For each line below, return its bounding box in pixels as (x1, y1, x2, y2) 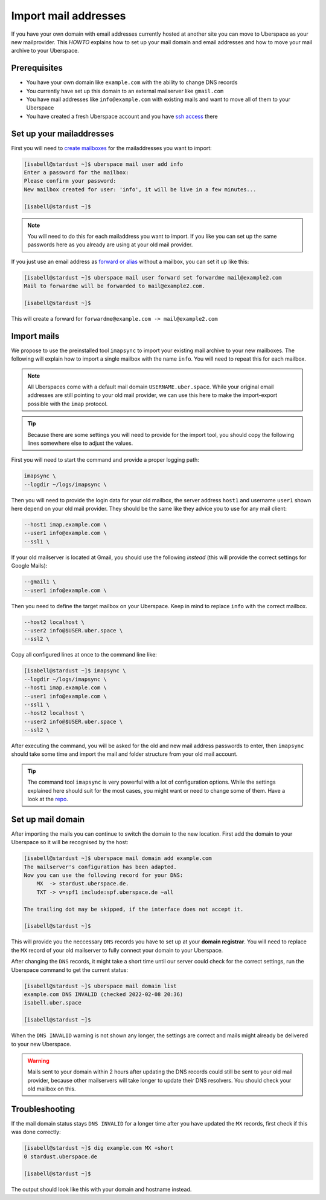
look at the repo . (27, 796, 69, 803)
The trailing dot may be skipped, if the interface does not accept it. (24, 905, 244, 913)
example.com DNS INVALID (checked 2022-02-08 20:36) (24, 991, 184, 998)
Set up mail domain (11, 814, 85, 824)
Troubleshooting (11, 1104, 75, 1114)
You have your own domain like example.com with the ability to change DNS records (26, 79, 238, 86)
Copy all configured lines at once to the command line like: (11, 651, 157, 658)
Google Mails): (11, 562, 48, 569)
